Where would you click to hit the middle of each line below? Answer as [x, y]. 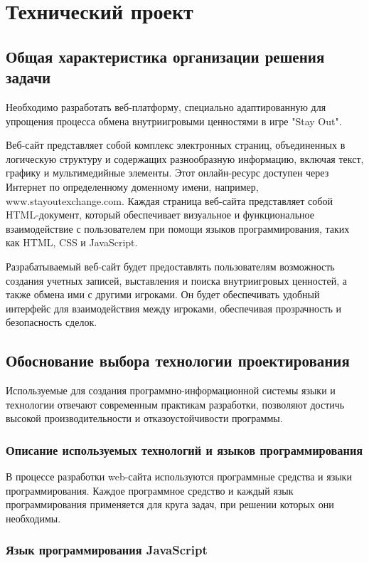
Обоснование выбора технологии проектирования [178, 361]
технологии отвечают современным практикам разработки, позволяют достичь [175, 404]
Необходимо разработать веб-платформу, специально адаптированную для [166, 106]
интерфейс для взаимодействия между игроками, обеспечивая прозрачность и [174, 308]
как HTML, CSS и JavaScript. [72, 242]
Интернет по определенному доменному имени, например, [132, 186]
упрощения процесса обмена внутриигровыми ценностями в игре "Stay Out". [174, 121]
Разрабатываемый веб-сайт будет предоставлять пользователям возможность [170, 266]
